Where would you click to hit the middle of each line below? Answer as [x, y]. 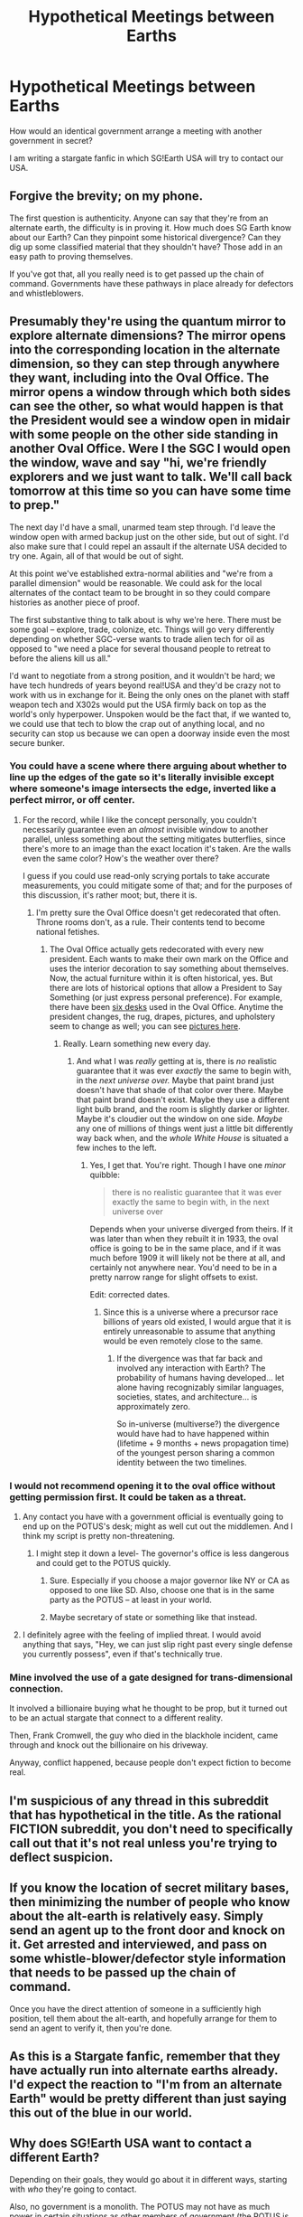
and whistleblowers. [46, 293]
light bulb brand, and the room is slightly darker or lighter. [183, 1108]
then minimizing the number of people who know [150, 1902]
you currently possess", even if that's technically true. [122, 1654]
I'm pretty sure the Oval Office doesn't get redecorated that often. [158, 912]
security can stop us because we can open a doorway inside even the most [150, 733]
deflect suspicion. [61, 1857]
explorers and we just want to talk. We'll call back [151, 477]
